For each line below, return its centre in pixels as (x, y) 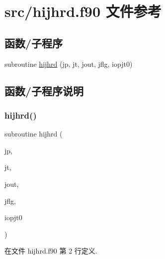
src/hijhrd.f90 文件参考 (83, 11)
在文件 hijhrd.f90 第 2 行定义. (51, 251)
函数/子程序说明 (44, 90)
